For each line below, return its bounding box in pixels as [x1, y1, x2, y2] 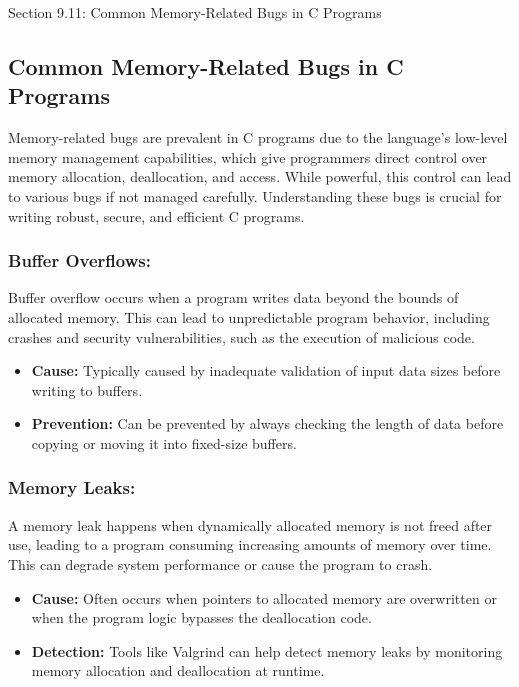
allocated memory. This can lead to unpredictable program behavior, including [8, 306, 490, 327]
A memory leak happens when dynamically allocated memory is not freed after [8, 514, 493, 535]
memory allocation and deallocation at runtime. [31, 660, 325, 681]
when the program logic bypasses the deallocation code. [31, 607, 372, 628]
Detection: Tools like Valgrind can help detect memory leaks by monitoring [31, 640, 503, 661]
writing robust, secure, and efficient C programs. [8, 205, 305, 226]
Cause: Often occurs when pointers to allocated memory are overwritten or [31, 587, 497, 608]
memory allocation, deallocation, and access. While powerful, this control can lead [8, 166, 512, 187]
